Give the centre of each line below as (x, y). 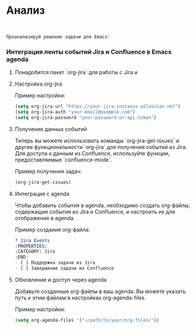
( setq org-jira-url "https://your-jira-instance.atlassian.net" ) (97, 106)
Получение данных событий (51, 129)
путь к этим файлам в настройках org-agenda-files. (80, 297)
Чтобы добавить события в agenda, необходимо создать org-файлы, (102, 205)
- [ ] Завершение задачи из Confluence (64, 269)
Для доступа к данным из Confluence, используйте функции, (92, 153)
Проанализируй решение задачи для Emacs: (58, 36)
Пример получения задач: (48, 171)
